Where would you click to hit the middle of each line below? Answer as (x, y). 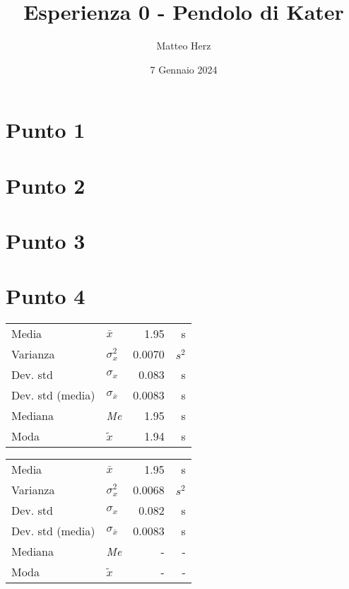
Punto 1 (46, 130)
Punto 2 (46, 185)
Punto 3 (46, 241)
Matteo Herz (184, 46)
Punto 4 (46, 296)
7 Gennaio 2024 (184, 69)
